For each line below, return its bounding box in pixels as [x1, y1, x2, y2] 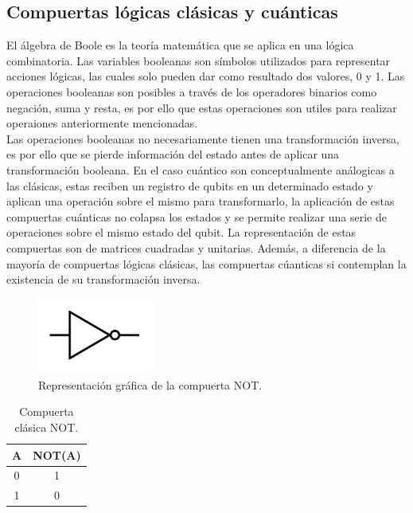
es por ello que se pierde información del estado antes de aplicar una [6, 146, 340, 163]
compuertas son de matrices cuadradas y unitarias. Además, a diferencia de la [6, 239, 386, 256]
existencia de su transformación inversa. [6, 271, 201, 288]
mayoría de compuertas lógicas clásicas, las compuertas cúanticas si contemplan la [6, 255, 407, 272]
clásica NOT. [14, 418, 79, 435]
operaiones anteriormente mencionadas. [6, 115, 198, 131]
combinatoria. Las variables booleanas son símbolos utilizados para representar [6, 52, 391, 69]
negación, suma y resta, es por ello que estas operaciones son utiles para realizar [6, 99, 397, 116]
